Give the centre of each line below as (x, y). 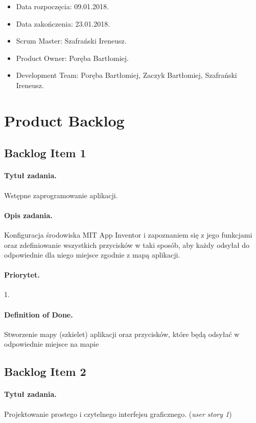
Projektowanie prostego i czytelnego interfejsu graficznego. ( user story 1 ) (118, 414)
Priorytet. (22, 275)
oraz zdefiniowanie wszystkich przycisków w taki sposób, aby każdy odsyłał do (127, 245)
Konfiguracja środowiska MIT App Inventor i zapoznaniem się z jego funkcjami (128, 234)
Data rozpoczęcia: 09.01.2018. (62, 6)
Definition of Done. (39, 314)
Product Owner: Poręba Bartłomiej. (72, 58)
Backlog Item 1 (45, 153)
